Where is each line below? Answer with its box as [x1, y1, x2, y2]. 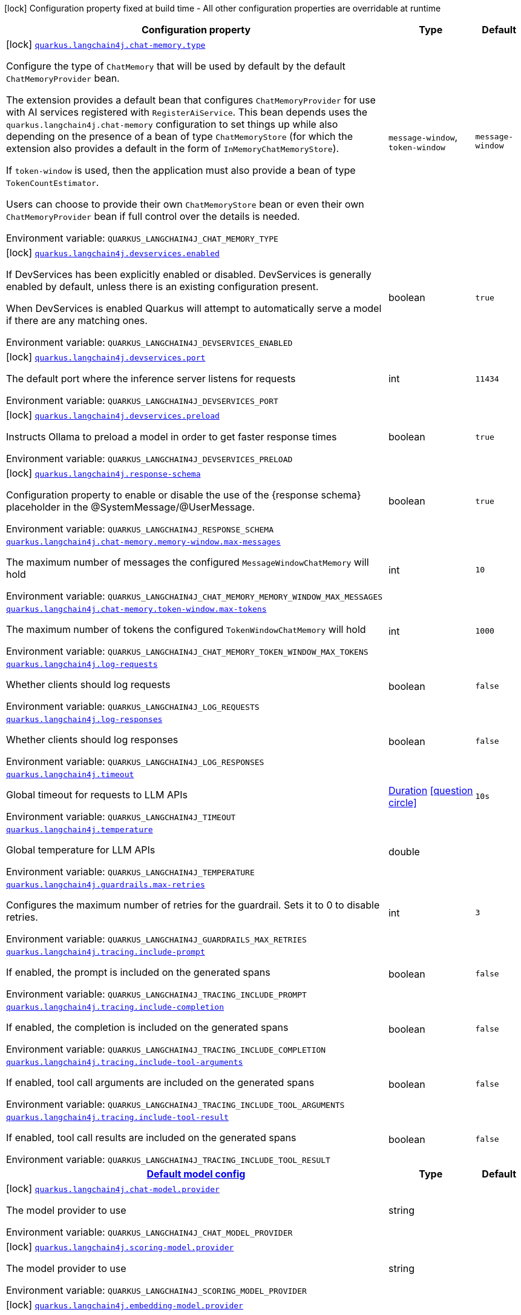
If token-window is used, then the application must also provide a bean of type [6, 164, 356, 176]
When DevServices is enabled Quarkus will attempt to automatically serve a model [6, 302, 382, 314]
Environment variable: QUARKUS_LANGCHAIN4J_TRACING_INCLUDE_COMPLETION [6, 1043, 326, 1055]
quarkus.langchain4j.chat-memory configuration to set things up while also [6, 118, 338, 130]
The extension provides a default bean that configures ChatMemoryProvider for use [6, 94, 376, 106]
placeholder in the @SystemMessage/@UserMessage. [6, 501, 255, 513]
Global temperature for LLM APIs [6, 844, 156, 856]
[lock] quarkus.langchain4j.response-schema [6, 467, 201, 479]
